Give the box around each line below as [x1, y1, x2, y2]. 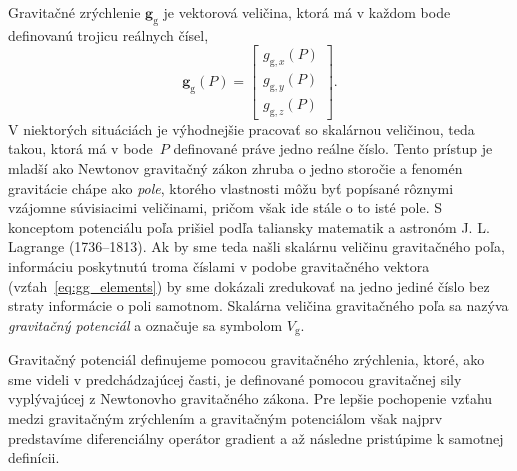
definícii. [8, 447, 60, 468]
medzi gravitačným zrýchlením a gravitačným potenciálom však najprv [8, 408, 443, 429]
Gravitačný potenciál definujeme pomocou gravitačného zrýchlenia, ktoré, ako [8, 349, 485, 370]
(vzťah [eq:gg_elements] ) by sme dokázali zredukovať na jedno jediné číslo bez [8, 275, 490, 296]
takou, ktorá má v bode [8, 138, 153, 159]
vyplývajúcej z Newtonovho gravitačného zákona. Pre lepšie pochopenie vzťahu [8, 388, 493, 409]
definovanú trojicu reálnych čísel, [8, 24, 209, 45]
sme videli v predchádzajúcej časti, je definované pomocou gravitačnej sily [8, 368, 462, 389]
